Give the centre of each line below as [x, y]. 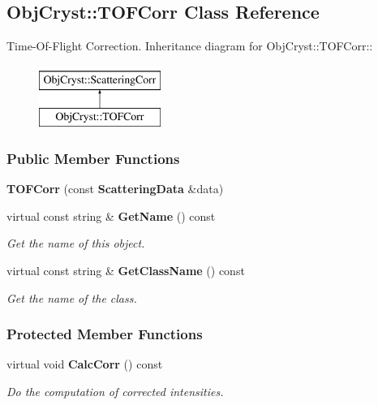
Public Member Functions [93, 158]
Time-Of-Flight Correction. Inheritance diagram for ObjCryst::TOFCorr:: [190, 46]
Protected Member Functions [105, 334]
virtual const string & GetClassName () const [126, 270]
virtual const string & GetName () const [111, 215]
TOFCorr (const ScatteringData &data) [115, 189]
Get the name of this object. [76, 243]
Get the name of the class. [72, 297]
